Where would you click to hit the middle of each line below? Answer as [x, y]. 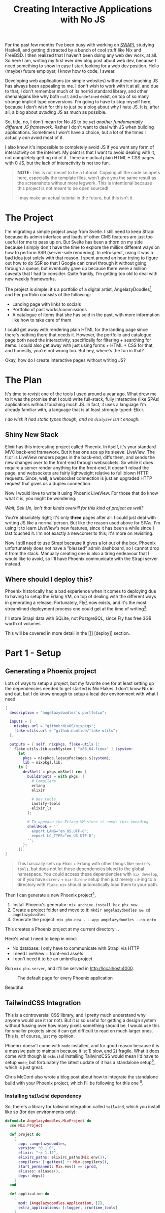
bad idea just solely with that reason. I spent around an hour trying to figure [82, 258]
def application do [30, 1194]
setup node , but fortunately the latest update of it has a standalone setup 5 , [80, 1062]
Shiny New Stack [32, 435]
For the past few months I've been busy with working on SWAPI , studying [80, 45]
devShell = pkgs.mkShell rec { [55, 772]
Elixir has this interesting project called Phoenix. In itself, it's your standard [81, 447]
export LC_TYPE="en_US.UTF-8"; [64, 836]
